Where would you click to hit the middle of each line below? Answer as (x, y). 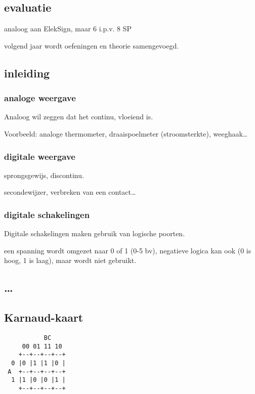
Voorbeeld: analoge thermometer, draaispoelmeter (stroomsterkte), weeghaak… (126, 133)
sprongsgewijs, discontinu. (44, 175)
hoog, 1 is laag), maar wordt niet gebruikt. (70, 260)
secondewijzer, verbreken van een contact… (70, 192)
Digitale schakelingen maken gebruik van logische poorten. (95, 233)
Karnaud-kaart (44, 317)
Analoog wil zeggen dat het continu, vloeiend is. (79, 117)
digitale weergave (40, 156)
